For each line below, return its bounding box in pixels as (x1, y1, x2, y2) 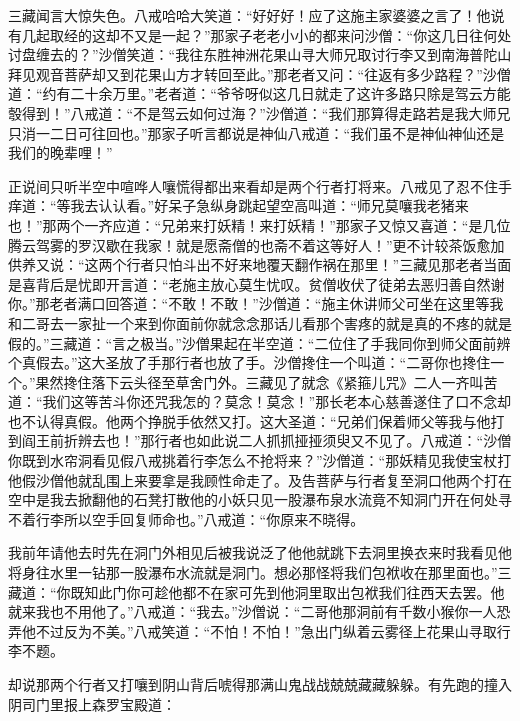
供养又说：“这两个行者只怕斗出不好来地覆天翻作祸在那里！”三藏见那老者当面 (8, 254, 512, 275)
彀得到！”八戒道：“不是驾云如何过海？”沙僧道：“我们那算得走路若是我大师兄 (8, 102, 511, 123)
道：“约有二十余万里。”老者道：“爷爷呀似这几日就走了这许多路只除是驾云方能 (8, 83, 511, 104)
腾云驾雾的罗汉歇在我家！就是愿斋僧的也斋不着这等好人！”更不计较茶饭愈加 (8, 234, 505, 255)
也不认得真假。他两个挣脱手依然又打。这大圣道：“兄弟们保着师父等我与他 (8, 410, 491, 431)
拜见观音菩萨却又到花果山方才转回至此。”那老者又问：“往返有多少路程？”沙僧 (8, 63, 511, 84)
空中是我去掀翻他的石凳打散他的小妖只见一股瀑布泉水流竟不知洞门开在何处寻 (8, 489, 512, 510)
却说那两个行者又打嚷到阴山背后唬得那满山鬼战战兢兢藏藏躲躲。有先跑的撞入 (8, 674, 512, 694)
